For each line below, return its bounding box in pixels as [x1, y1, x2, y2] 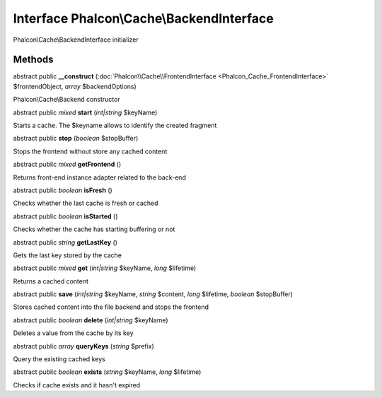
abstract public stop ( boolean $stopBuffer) [13, 134, 139, 143]
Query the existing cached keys [13, 355, 105, 363]
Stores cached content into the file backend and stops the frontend [13, 303, 209, 311]
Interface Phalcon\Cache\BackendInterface [13, 11, 274, 26]
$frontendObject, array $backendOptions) [13, 82, 137, 90]
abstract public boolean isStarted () [13, 212, 118, 221]
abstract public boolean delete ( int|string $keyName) [13, 315, 169, 324]
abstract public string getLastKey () [13, 238, 118, 247]
